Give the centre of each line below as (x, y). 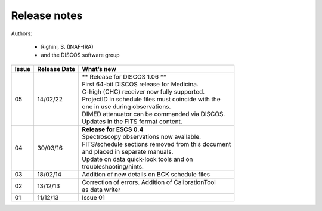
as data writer (101, 190)
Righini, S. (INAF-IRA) (67, 46)
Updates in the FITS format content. (132, 121)
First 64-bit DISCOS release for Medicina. (140, 84)
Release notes (47, 15)
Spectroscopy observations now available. (142, 136)
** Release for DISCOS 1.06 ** (124, 76)
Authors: (21, 33)
